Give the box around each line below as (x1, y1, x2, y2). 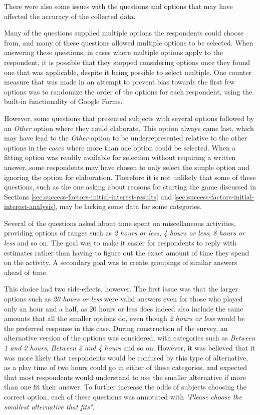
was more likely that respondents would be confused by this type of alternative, (4, 352, 248, 362)
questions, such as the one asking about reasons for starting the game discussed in (4, 181, 256, 192)
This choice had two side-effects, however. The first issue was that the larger (4, 283, 238, 294)
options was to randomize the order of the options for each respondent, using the (4, 86, 252, 96)
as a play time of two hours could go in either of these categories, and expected (4, 362, 247, 372)
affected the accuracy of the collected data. (4, 10, 136, 21)
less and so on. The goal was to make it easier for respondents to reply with (4, 237, 237, 248)
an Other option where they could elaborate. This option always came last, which (4, 122, 254, 133)
